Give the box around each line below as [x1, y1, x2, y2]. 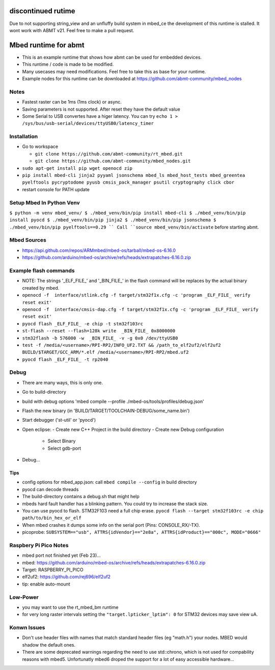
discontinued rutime [9, 7, 75, 15]
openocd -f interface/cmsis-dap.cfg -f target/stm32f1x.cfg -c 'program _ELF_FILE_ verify [22, 306, 259, 312]
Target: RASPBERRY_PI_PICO [22, 566, 84, 573]
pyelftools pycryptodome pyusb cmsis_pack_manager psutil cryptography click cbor [22, 179, 234, 186]
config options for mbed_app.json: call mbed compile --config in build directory [22, 479, 197, 485]
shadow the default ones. [22, 641, 76, 648]
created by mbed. [22, 285, 60, 291]
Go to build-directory [22, 389, 66, 395]
